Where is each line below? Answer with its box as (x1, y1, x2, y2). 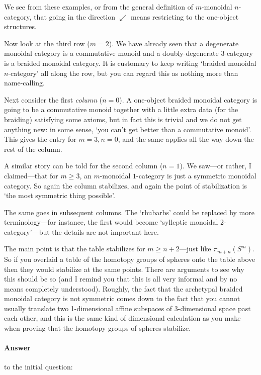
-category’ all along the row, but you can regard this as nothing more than (8, 67, 238, 78)
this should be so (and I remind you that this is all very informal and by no (4, 273, 237, 284)
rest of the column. (4, 143, 62, 154)
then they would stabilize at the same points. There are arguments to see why (4, 263, 244, 274)
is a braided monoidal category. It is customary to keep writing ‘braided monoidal (4, 57, 256, 68)
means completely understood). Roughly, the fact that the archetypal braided (4, 283, 243, 294)
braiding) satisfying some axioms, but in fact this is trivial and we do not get (4, 114, 242, 124)
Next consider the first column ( (4, 94, 103, 105)
